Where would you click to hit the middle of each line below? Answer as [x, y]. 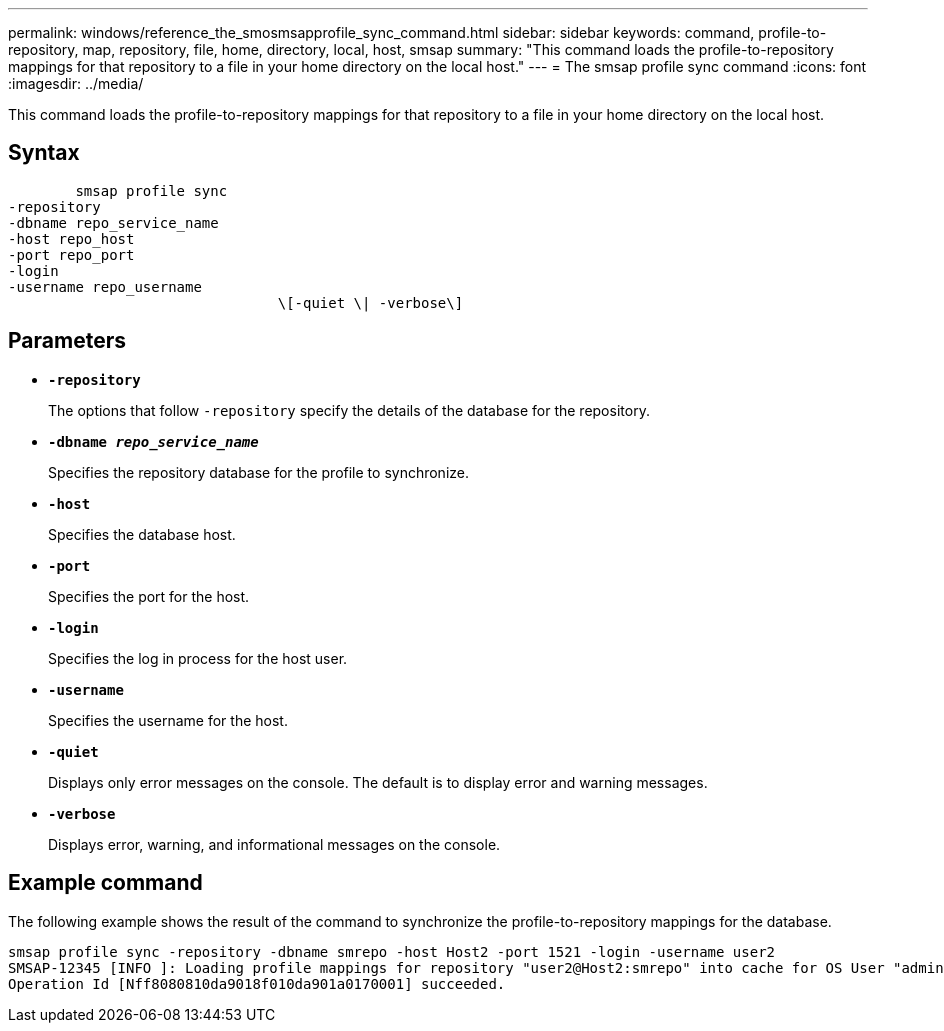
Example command [105, 883]
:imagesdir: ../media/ [76, 83]
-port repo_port [71, 254]
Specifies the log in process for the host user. [198, 658]
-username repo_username [105, 286]
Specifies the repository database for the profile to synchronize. [259, 472]
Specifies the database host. [142, 534]
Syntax [44, 153]
